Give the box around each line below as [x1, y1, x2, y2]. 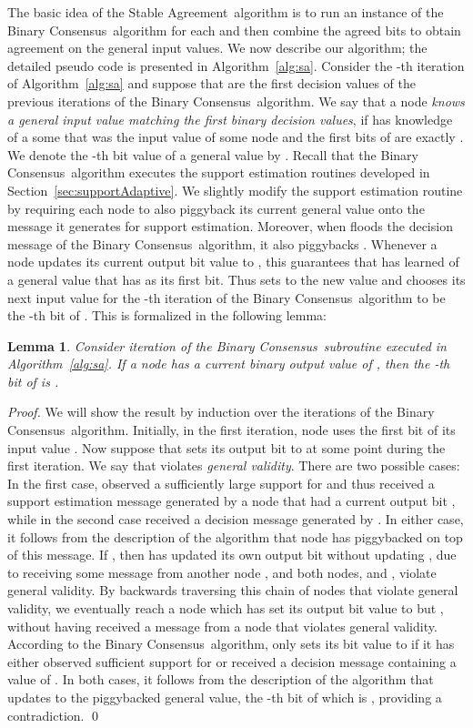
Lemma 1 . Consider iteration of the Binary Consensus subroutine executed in [7, 336, 447, 355]
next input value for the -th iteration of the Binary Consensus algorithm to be [7, 288, 446, 307]
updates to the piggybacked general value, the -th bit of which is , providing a [7, 687, 442, 706]
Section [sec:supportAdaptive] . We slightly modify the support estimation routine [7, 180, 463, 199]
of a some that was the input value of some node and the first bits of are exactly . [7, 127, 464, 147]
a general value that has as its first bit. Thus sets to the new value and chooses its [7, 269, 466, 288]
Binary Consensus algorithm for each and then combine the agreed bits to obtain [7, 20, 461, 39]
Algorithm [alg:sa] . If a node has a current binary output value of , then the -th [7, 354, 450, 373]
